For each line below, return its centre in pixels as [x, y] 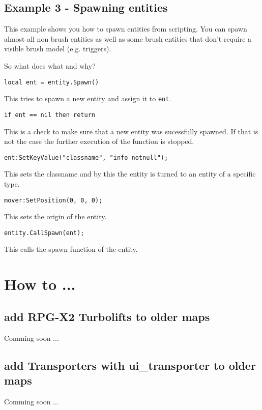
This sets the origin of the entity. [55, 216]
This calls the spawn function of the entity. [71, 249]
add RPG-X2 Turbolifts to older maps [107, 316]
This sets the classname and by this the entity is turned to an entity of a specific [130, 174]
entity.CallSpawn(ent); [44, 233]
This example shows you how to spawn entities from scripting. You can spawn [126, 29]
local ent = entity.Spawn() [52, 82]
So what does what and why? [50, 65]
